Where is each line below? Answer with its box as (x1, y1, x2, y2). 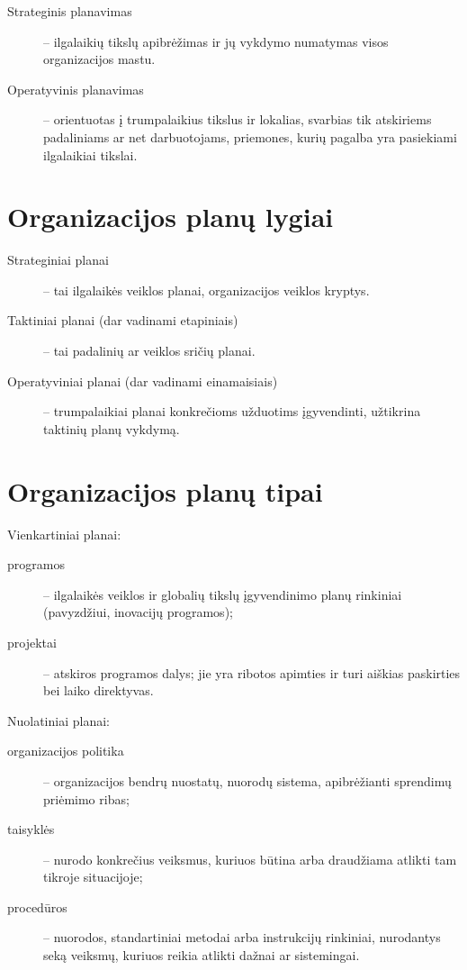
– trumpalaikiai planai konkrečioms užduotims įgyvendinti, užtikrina (43, 402, 421, 421)
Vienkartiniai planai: (7, 524, 121, 543)
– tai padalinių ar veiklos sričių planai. (43, 341, 256, 360)
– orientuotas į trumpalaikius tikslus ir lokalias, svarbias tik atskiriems (43, 110, 432, 129)
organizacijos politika (7, 741, 124, 760)
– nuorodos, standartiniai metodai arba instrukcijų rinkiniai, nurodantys (43, 928, 441, 947)
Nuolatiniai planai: (7, 711, 110, 730)
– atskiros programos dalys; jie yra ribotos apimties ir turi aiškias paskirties (43, 663, 461, 682)
